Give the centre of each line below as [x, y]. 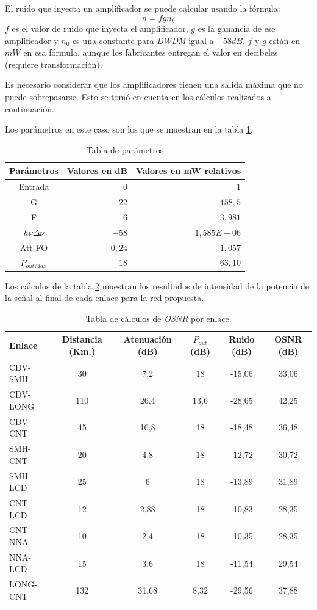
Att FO [34, 247]
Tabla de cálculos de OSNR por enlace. [158, 318]
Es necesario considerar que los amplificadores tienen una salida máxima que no [154, 85]
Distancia [82, 339]
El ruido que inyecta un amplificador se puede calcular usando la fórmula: [143, 8]
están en [285, 40]
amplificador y [32, 40]
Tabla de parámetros [125, 149]
